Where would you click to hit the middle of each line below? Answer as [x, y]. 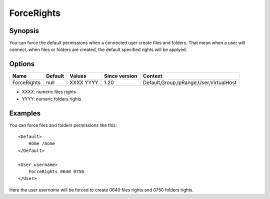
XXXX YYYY [84, 82]
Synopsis [24, 31]
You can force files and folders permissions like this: [63, 125]
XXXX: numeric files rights [49, 92]
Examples [25, 113]
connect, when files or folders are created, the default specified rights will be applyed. [98, 49]
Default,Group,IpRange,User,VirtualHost [190, 82]
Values [78, 76]
